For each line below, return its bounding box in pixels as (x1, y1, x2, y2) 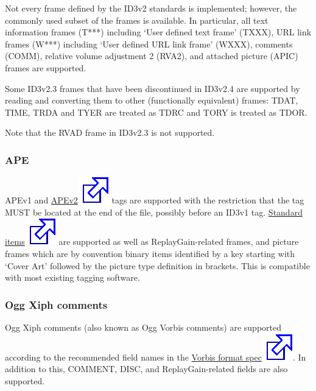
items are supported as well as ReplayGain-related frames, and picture (5, 235, 299, 248)
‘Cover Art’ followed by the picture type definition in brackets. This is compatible (5, 259, 310, 272)
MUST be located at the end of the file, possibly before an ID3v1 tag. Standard (5, 205, 303, 218)
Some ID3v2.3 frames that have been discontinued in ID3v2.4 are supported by (5, 82, 300, 94)
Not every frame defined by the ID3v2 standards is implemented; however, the (5, 2, 297, 14)
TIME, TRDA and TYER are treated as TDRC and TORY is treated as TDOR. (5, 105, 307, 118)
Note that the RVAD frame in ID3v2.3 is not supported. (5, 126, 215, 139)
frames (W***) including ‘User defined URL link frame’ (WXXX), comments (5, 37, 293, 50)
